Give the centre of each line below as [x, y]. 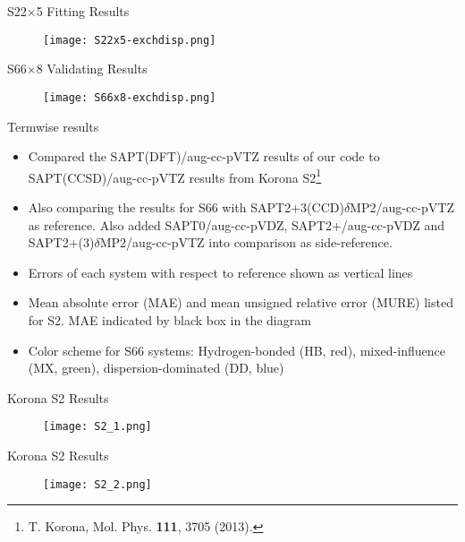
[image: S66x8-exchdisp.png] [130, 97]
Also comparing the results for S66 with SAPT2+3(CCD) [186, 206]
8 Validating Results [92, 69]
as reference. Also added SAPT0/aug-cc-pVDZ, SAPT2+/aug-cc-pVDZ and [237, 224]
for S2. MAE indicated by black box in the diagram [169, 319]
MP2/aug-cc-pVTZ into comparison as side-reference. [246, 242]
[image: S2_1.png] [97, 427]
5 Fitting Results [83, 11]
